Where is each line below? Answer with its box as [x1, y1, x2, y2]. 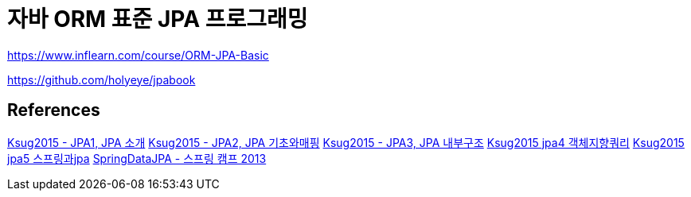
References [7, 100, 100, 121]
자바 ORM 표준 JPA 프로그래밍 [7, 6, 308, 33]
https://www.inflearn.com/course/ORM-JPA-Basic [7, 48, 269, 62]
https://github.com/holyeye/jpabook [7, 72, 196, 87]
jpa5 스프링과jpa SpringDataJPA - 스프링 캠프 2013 [7, 151, 267, 165]
